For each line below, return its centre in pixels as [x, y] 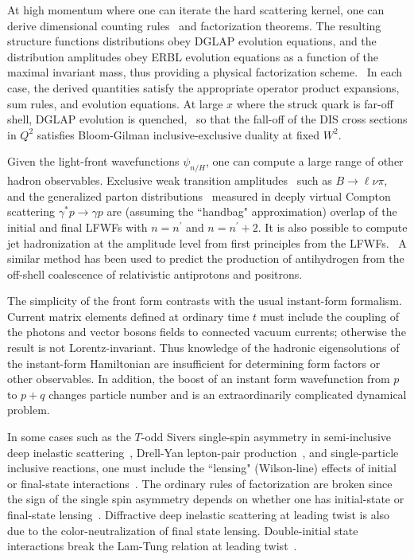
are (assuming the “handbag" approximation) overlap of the [252, 211]
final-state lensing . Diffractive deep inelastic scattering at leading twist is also [199, 515]
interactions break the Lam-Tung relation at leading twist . [152, 546]
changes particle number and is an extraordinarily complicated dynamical [228, 394]
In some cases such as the [69, 437]
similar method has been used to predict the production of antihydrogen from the [206, 258]
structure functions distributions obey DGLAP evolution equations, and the [192, 41]
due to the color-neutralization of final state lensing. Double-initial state [183, 530]
